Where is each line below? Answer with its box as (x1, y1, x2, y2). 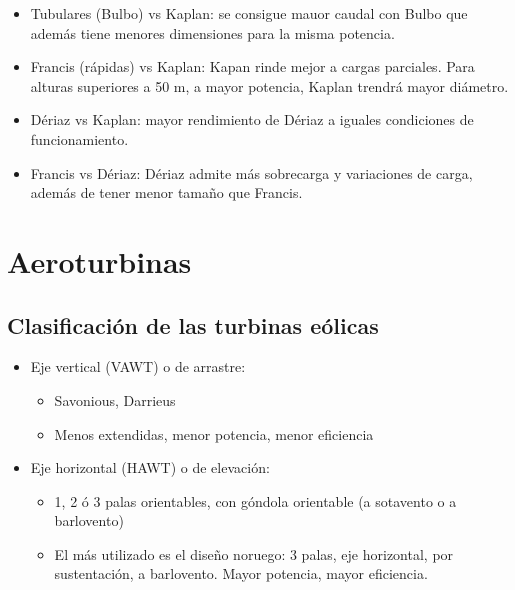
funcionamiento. (30, 128, 129, 149)
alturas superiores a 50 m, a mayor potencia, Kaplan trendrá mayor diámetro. (30, 75, 509, 96)
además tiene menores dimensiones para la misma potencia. (30, 22, 395, 43)
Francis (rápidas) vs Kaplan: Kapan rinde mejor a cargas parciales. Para (30, 56, 475, 77)
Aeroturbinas (7, 240, 192, 281)
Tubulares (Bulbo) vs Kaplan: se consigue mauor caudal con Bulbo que (30, 3, 468, 23)
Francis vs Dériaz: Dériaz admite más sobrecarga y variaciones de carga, (30, 162, 473, 183)
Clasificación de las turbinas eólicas (7, 309, 379, 340)
